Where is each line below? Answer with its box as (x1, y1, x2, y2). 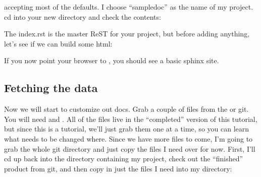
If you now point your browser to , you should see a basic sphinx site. (4, 55, 219, 66)
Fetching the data (4, 80, 98, 96)
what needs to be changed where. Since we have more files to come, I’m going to (4, 133, 253, 144)
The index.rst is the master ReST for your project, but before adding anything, (4, 28, 250, 39)
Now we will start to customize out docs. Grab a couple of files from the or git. (4, 104, 249, 114)
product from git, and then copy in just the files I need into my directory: (4, 163, 232, 173)
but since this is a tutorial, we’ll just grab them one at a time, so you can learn (4, 123, 249, 134)
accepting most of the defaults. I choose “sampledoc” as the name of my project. (4, 2, 253, 12)
